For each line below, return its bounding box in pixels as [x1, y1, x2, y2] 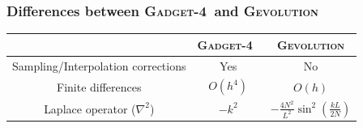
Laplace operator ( [44, 100, 136, 117]
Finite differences [56, 78, 142, 95]
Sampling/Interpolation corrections [12, 57, 186, 74]
